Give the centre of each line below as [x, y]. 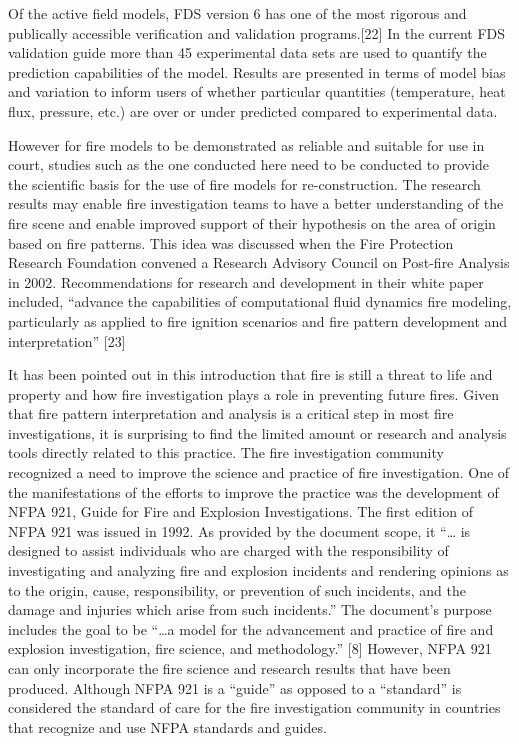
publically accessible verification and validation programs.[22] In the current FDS [257, 32]
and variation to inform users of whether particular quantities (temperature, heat [257, 91]
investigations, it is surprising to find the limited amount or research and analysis [257, 432]
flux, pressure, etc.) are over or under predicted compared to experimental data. [253, 110]
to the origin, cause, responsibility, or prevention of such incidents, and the [237, 589]
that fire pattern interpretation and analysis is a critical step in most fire [231, 413]
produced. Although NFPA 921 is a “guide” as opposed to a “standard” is [235, 687]
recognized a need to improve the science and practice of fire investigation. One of [259, 472]
